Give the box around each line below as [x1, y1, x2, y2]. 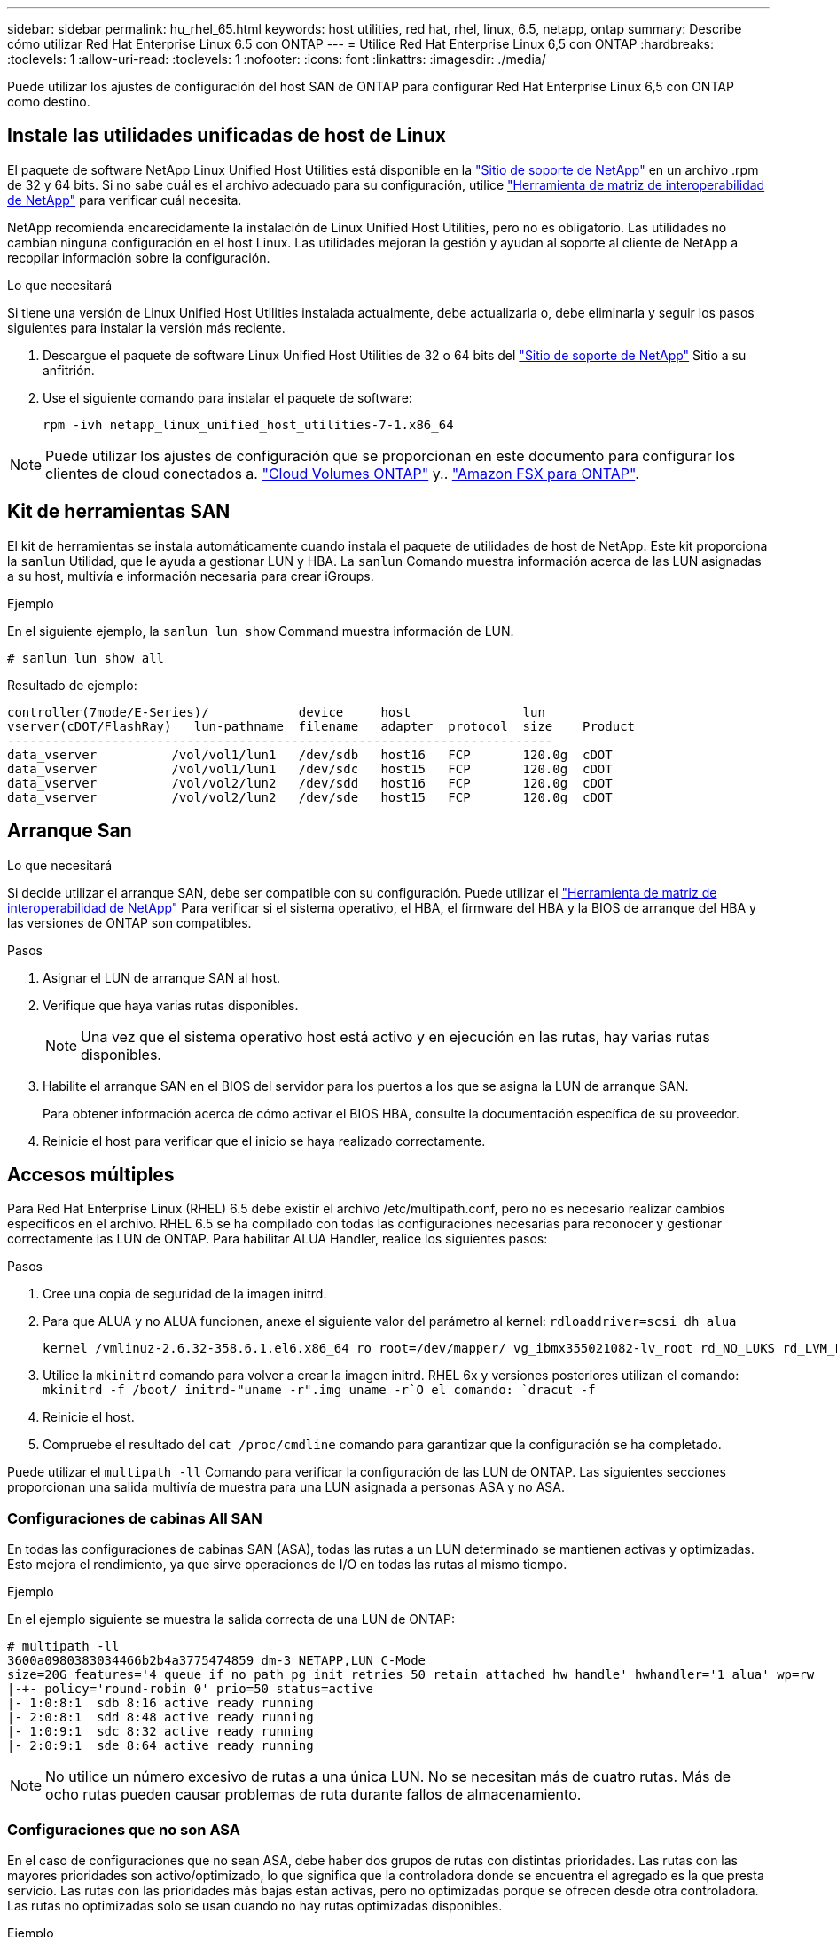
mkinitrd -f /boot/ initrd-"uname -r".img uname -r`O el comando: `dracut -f [43, 1383, 596, 1398]
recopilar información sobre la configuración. [7, 249, 270, 265]
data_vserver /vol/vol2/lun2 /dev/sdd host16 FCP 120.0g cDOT [7, 775, 613, 790]
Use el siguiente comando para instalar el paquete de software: [43, 389, 412, 405]
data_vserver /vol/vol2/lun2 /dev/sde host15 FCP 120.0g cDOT [7, 789, 613, 804]
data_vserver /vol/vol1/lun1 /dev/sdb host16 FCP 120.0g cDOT [7, 747, 613, 762]
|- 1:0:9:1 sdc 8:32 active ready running [7, 1724, 314, 1739]
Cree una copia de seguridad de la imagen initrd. [43, 1286, 327, 1302]
